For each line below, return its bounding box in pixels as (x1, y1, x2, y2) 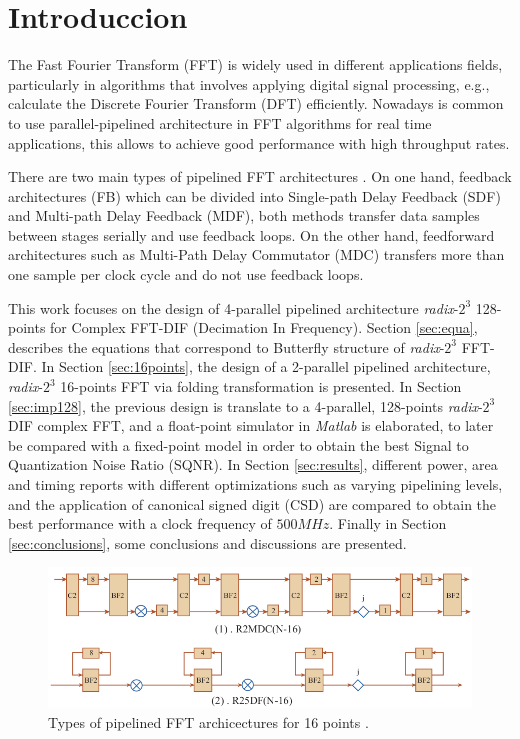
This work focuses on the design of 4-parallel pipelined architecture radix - (8, 297, 459, 318)
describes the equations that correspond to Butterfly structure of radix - (8, 336, 445, 357)
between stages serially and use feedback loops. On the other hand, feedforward (8, 224, 495, 245)
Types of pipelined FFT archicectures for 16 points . (48, 711, 369, 732)
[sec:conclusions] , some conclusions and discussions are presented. (8, 532, 407, 553)
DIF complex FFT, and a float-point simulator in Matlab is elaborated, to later (8, 415, 494, 436)
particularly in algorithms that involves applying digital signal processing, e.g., (8, 73, 490, 94)
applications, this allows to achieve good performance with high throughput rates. (8, 132, 510, 153)
